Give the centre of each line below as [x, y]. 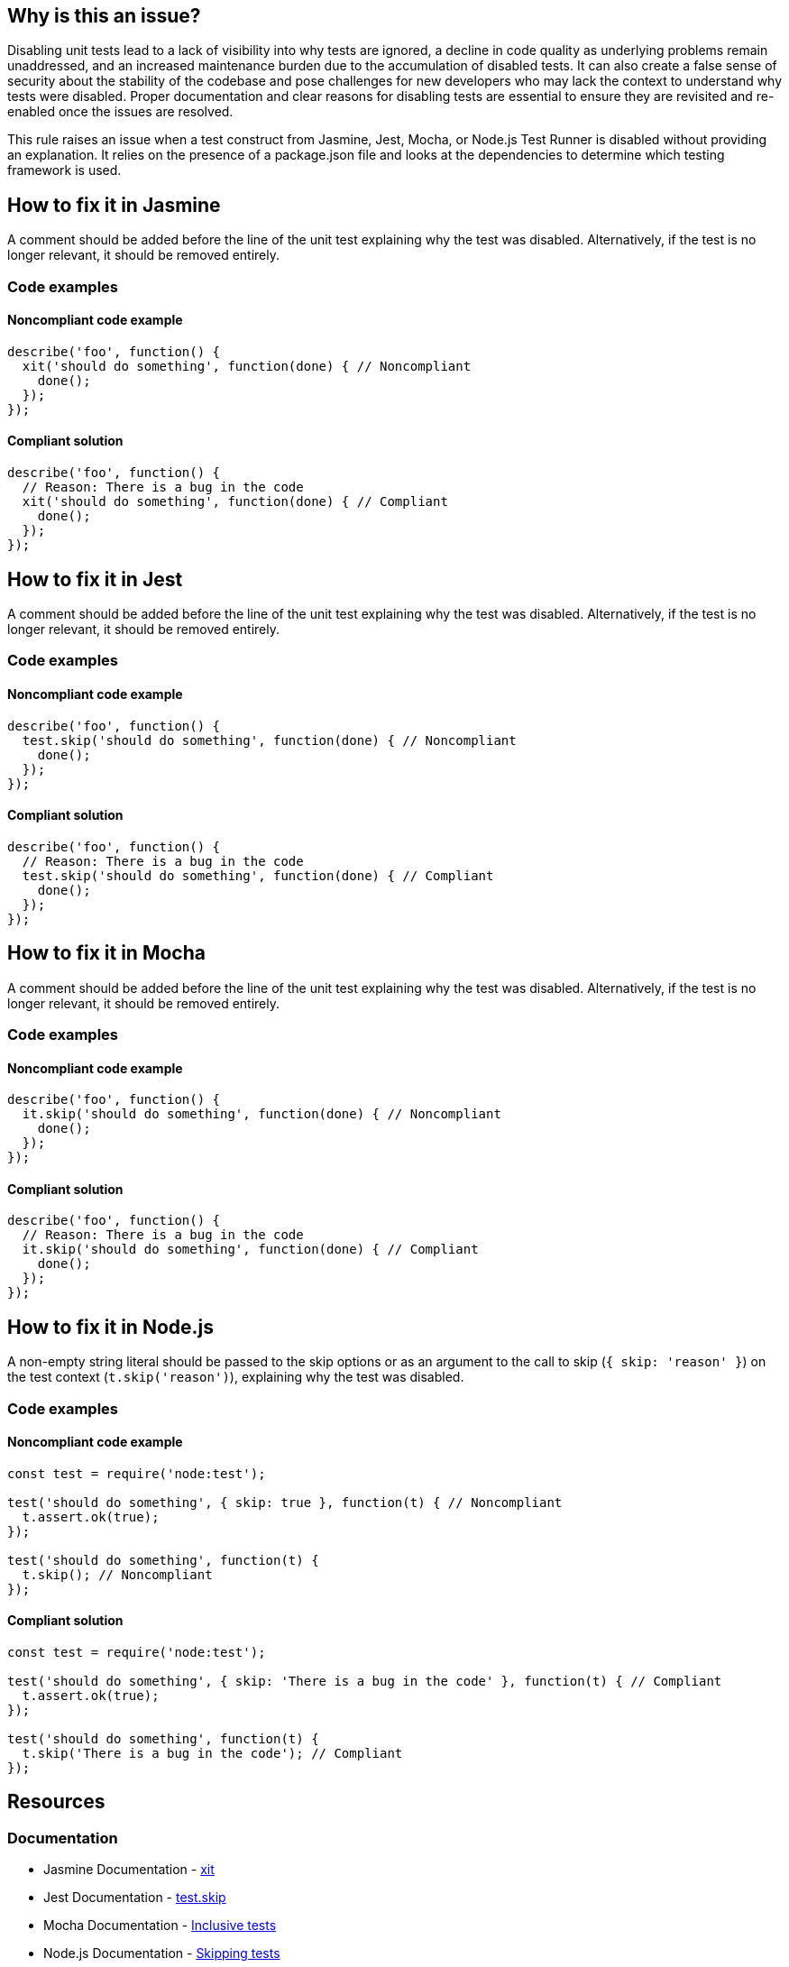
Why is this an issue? [104, 16]
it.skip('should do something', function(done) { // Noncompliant [261, 1114]
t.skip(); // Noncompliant [117, 1574]
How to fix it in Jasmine [114, 205]
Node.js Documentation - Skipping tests [162, 1953]
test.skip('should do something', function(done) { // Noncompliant [269, 740]
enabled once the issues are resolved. [120, 112]
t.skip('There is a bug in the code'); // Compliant [212, 1754]
